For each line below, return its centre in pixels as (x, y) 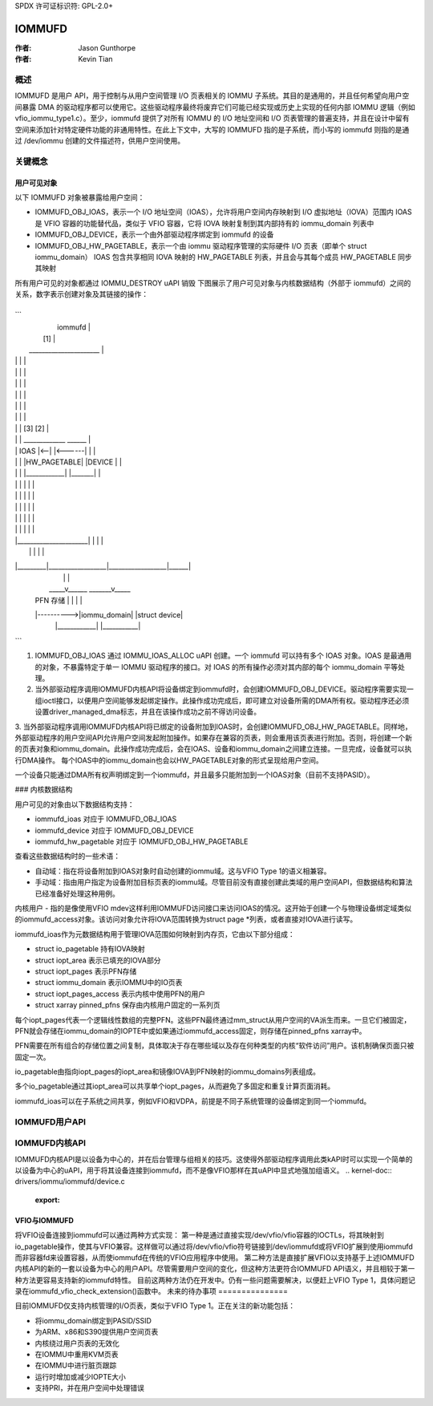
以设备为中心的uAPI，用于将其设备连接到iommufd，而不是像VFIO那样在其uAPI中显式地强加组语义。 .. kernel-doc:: (203, 1170)
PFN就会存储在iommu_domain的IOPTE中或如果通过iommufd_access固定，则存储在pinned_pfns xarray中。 (190, 1031)
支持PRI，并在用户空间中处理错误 (89, 1388)
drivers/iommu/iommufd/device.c (70, 1181)
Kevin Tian (95, 59)
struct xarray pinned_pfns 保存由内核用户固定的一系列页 (127, 1005)
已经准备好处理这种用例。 (77, 893)
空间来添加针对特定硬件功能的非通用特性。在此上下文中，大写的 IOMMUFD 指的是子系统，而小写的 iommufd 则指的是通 (212, 129)
